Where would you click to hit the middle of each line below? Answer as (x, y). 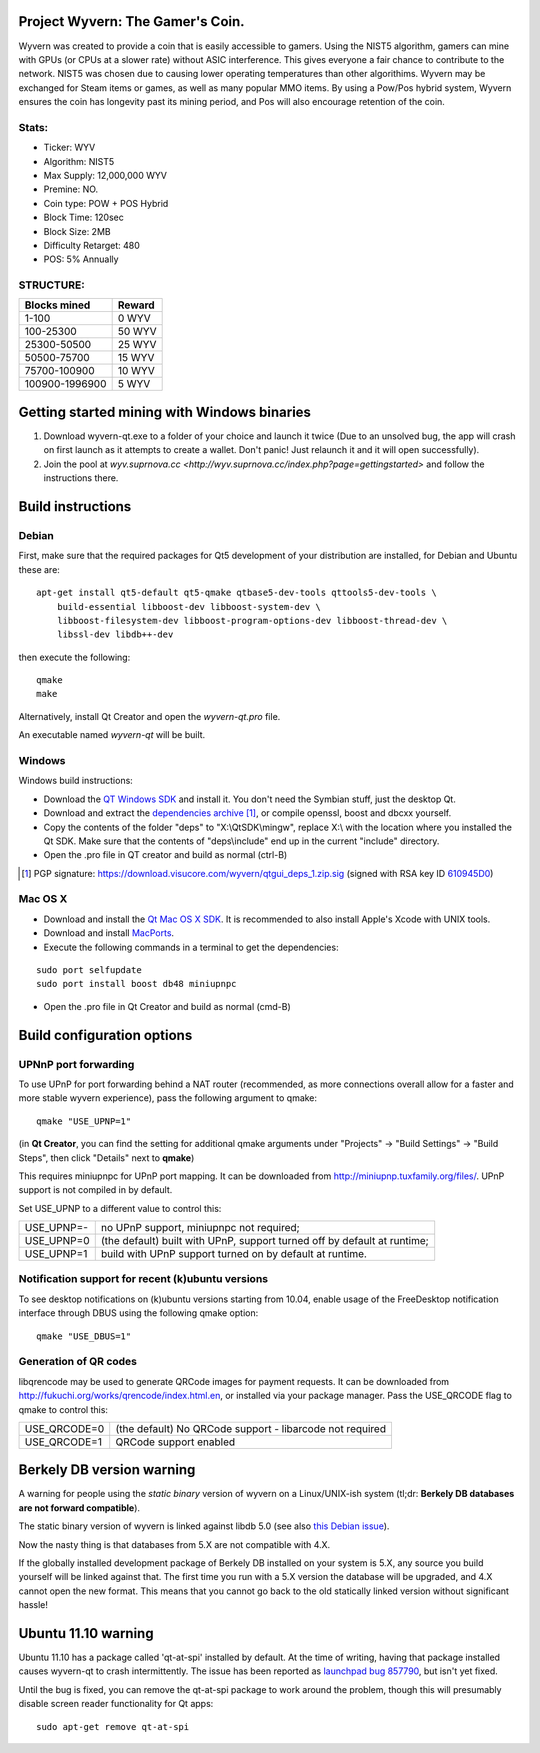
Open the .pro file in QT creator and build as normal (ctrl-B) (165, 855)
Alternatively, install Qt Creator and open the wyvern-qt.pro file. (149, 716)
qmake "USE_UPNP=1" (84, 1121)
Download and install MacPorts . (109, 933)
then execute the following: (74, 657)
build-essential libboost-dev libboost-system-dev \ (189, 606)
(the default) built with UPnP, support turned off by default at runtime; (264, 1241)
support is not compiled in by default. (95, 1190)
